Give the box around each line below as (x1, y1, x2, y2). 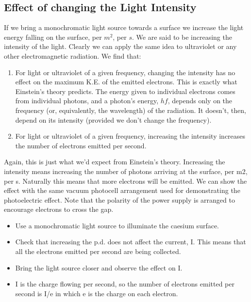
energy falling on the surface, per (4, 32, 102, 42)
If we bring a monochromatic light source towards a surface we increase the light (4, 22, 244, 32)
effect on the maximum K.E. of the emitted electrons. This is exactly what (15, 77, 237, 87)
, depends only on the (167, 95, 233, 106)
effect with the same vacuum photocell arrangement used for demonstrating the (4, 185, 240, 195)
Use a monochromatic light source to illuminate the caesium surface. (15, 220, 219, 230)
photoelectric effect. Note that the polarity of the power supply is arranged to (4, 194, 235, 205)
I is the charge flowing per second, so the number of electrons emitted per (15, 279, 234, 289)
